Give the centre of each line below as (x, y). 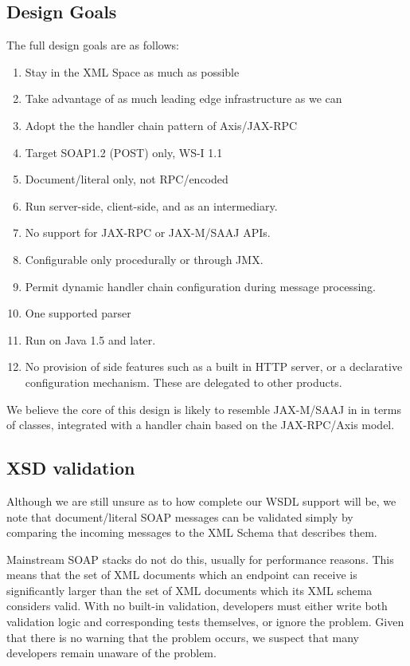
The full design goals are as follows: (93, 45)
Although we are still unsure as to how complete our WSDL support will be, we (201, 500)
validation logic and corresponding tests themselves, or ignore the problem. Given (205, 622)
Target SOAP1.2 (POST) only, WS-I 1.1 (124, 152)
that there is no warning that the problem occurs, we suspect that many (183, 637)
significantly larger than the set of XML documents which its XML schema (189, 590)
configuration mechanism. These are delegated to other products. (184, 382)
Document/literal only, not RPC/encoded (127, 179)
